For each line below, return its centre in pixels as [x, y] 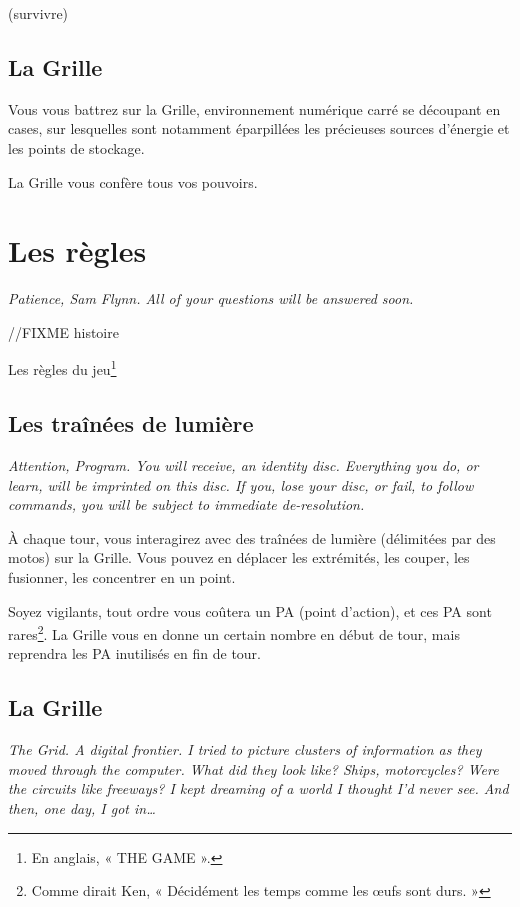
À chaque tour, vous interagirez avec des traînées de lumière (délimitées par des [252, 537]
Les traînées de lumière [131, 423]
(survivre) [38, 13]
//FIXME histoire [63, 331]
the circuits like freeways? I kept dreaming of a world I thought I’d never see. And [258, 788]
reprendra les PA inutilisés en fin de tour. [134, 653]
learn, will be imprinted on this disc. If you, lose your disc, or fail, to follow [241, 484]
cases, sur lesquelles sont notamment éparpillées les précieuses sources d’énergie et [259, 128]
